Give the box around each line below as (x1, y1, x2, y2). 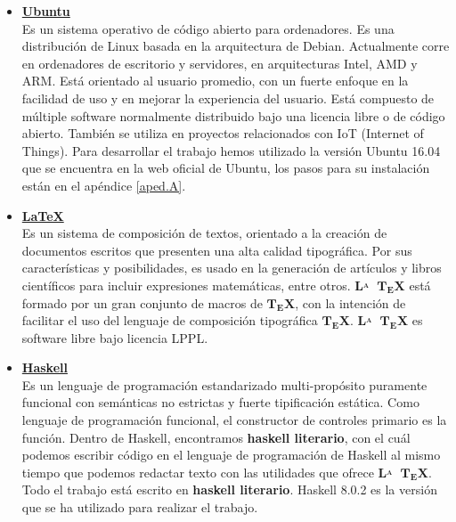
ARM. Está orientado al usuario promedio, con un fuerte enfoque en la (21, 71, 409, 90)
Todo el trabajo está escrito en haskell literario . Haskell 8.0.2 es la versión (21, 480, 437, 499)
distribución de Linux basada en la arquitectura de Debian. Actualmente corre (21, 37, 450, 55)
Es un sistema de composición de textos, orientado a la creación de (21, 224, 387, 242)
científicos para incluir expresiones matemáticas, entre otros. (21, 275, 351, 294)
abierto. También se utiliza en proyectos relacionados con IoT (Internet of (21, 124, 424, 143)
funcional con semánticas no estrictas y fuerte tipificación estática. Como (21, 393, 419, 412)
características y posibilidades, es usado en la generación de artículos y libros (21, 258, 442, 277)
